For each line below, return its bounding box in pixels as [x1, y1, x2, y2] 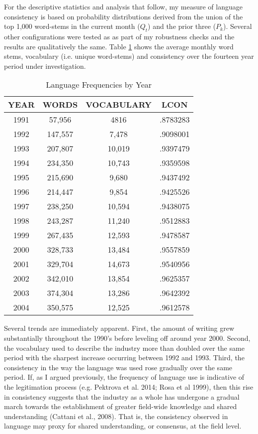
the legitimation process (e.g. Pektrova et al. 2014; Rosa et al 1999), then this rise [4, 381, 254, 392]
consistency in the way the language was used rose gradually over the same [4, 362, 233, 372]
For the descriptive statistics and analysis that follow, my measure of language [4, 1, 243, 11]
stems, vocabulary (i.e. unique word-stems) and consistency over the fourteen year [4, 51, 254, 61]
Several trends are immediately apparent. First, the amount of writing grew [4, 323, 235, 333]
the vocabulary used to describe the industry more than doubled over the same [4, 342, 245, 353]
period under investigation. [4, 60, 86, 71]
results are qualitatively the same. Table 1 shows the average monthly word [4, 41, 234, 51]
